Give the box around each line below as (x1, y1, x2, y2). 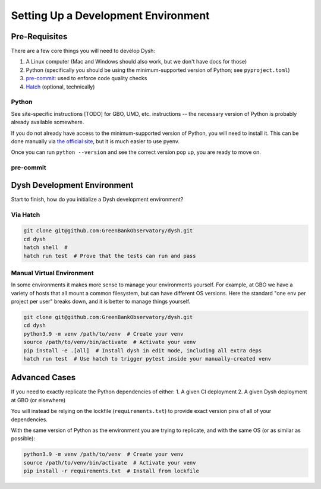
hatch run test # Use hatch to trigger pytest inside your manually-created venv (23, 355, 272, 362)
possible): (11, 435, 36, 442)
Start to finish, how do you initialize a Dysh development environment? (11, 195, 184, 203)
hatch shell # (23, 244, 68, 251)
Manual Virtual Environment (11, 269, 94, 277)
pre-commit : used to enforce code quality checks (26, 75, 147, 82)
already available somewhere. (11, 119, 84, 126)
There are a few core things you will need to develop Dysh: (11, 48, 156, 55)
